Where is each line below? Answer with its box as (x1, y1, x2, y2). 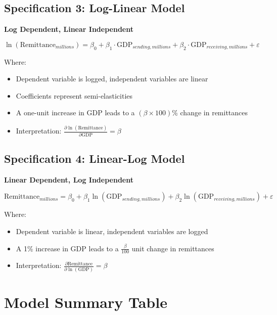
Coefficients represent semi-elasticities (16, 90, 133, 101)
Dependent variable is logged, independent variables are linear (16, 73, 208, 84)
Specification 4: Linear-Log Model (4, 150, 185, 166)
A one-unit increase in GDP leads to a (16, 107, 135, 118)
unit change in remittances (131, 243, 214, 253)
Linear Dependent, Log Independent (4, 174, 133, 185)
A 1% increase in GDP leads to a (16, 243, 119, 253)
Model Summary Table (4, 291, 167, 312)
